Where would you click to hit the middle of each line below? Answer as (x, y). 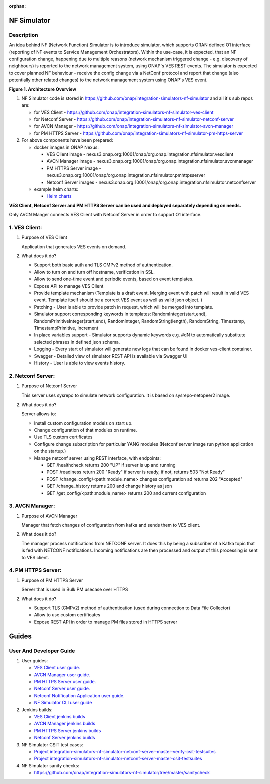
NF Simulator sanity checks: (51, 765)
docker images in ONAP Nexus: (67, 147)
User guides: (35, 660)
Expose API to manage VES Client (69, 286)
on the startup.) (50, 451)
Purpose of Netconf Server (49, 386)
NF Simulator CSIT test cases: (52, 745)
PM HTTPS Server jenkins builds (68, 730)
